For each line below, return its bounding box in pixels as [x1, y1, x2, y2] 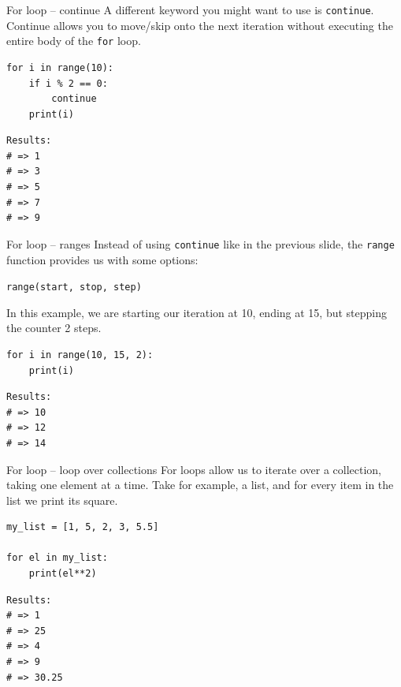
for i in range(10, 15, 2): [6, 349, 154, 360]
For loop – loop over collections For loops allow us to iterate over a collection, [6, 461, 382, 477]
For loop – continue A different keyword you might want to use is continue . [6, 2, 374, 17]
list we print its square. [6, 491, 118, 508]
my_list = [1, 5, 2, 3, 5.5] [6, 521, 159, 533]
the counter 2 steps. [6, 319, 102, 336]
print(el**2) [28, 568, 97, 580]
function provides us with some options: [6, 251, 199, 267]
